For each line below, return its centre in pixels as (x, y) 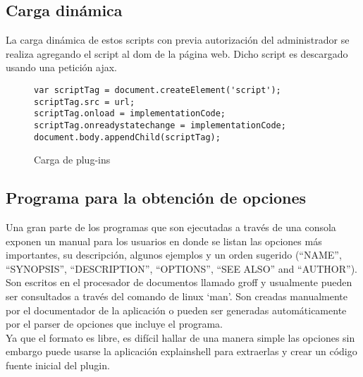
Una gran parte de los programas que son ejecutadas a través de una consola (171, 227)
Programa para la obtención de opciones (156, 198)
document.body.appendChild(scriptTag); (127, 137)
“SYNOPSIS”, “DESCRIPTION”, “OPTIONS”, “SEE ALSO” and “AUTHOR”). (181, 268)
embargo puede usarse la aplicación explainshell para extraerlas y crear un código (181, 351)
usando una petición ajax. (62, 67)
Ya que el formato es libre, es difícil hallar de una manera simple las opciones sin (180, 337)
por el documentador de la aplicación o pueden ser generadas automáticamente (176, 310)
